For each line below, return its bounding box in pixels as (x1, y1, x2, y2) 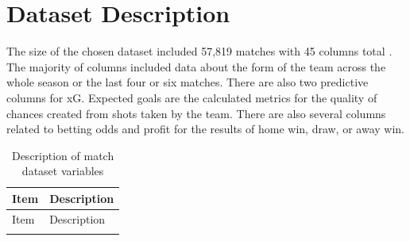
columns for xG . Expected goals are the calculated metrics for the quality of (6, 89, 377, 105)
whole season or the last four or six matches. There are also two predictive (6, 74, 369, 90)
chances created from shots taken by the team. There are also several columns (6, 105, 386, 121)
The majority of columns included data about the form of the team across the (6, 58, 386, 75)
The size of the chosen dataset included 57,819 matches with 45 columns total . (6, 43, 393, 59)
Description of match (11, 147, 114, 163)
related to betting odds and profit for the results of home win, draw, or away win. (6, 120, 404, 137)
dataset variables (21, 163, 104, 179)
